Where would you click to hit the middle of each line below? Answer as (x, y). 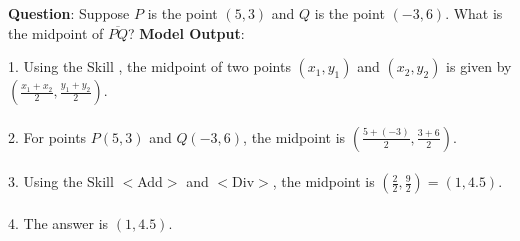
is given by (479, 66)
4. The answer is (58, 222)
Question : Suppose (69, 13)
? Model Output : (186, 32)
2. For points (47, 136)
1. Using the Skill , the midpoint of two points (149, 66)
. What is (474, 13)
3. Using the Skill (61, 181)
